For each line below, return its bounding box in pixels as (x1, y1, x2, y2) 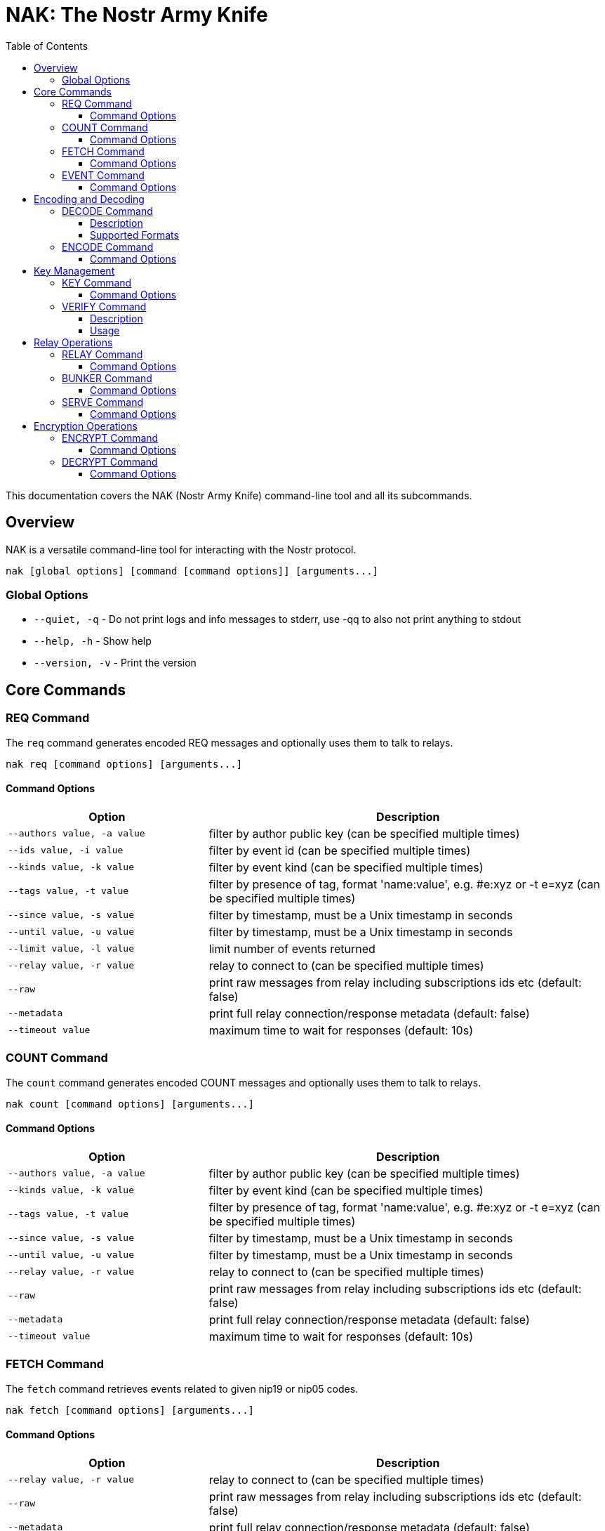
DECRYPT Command (62, 455, 158, 468)
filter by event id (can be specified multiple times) (208, 843, 471, 858)
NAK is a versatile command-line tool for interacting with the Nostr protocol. (6, 543, 357, 556)
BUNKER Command (62, 372, 152, 384)
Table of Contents (6, 39, 88, 52)
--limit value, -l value (8, 943, 135, 954)
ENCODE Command (62, 240, 154, 253)
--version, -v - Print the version (34, 657, 197, 669)
